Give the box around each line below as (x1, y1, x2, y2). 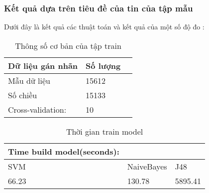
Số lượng (86, 59, 121, 71)
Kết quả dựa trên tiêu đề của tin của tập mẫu (4, 1, 193, 14)
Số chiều (8, 89, 37, 101)
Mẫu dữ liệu (8, 74, 50, 86)
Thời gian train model (66, 125, 143, 137)
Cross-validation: (8, 103, 67, 115)
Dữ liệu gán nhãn (8, 59, 78, 71)
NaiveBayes (127, 160, 167, 172)
